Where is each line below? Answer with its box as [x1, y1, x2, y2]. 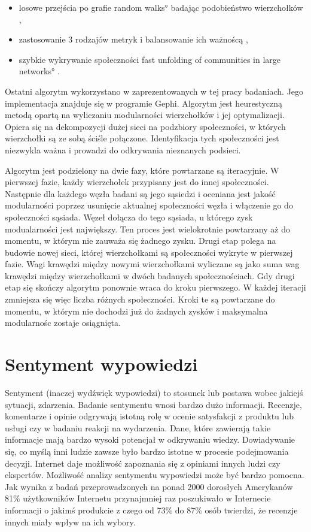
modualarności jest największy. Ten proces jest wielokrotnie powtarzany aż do [5, 222, 290, 235]
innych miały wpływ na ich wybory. [5, 515, 136, 528]
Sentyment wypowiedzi [5, 352, 198, 376]
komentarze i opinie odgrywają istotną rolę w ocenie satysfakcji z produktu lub [5, 410, 294, 422]
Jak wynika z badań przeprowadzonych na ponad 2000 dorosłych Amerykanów [5, 480, 293, 492]
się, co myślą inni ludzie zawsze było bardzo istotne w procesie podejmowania [5, 445, 289, 457]
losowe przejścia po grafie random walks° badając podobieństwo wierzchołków [19, 1, 303, 13]
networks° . [19, 65, 60, 77]
